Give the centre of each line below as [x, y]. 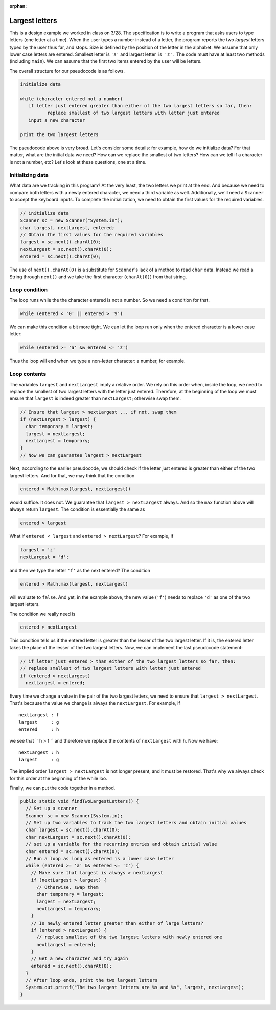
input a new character [57, 120]
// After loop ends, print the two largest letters [92, 980]
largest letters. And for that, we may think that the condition [72, 476]
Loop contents [28, 374]
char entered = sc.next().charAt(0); [73, 851]
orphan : [18, 6]
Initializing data [29, 175]
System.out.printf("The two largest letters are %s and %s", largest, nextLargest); [135, 987]
